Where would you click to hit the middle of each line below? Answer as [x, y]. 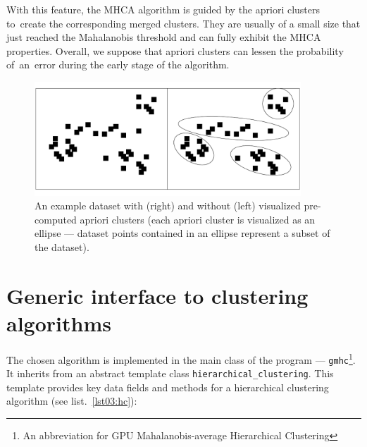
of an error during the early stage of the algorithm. [118, 65]
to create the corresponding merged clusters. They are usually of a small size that [183, 23]
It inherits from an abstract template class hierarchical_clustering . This [170, 373]
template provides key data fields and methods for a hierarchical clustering [168, 387]
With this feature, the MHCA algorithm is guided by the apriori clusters [163, 9]
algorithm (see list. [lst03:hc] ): [72, 401]
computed [56, 219]
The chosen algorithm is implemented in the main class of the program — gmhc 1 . [181, 358]
